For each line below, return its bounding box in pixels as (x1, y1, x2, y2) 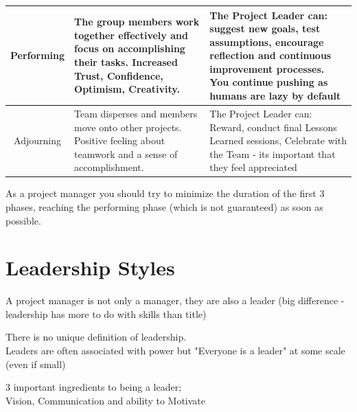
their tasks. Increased (74, 55, 178, 69)
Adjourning (14, 133, 61, 148)
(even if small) (5, 356, 66, 371)
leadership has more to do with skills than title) (5, 306, 207, 321)
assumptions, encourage (209, 34, 324, 49)
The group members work (74, 14, 200, 29)
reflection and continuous (209, 48, 332, 62)
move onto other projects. (74, 119, 182, 134)
